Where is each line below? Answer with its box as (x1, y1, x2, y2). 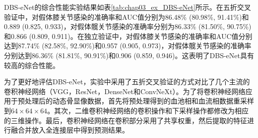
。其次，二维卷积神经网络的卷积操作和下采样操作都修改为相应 (47, 105, 249, 115)
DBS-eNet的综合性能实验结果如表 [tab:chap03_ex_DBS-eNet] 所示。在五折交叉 (4, 2, 251, 12)
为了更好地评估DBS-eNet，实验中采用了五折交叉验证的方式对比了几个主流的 (4, 76, 250, 87)
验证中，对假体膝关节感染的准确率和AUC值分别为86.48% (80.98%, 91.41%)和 (4, 11, 249, 22)
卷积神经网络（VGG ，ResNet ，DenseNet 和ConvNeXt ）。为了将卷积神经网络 (4, 86, 246, 96)
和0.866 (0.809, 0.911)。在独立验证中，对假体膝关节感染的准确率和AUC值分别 (4, 31, 253, 41)
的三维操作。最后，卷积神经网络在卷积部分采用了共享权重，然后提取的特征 (4, 115, 247, 125)
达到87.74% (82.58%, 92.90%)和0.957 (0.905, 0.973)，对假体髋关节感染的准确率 (4, 40, 252, 51)
